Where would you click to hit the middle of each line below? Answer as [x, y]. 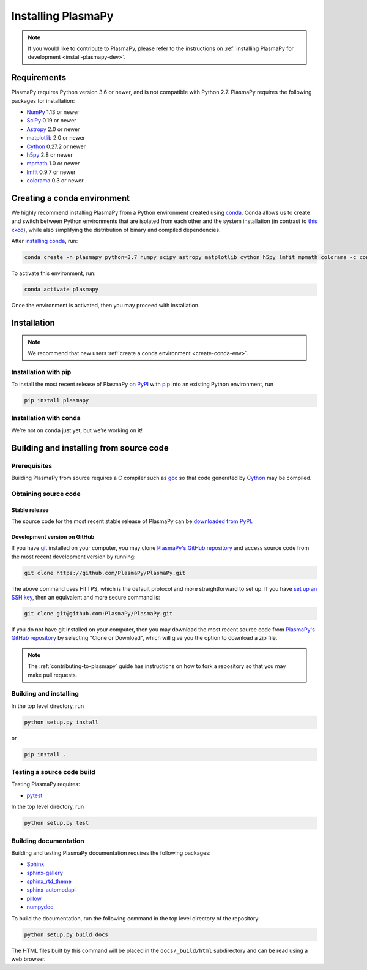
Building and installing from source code [90, 448]
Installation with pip [41, 372]
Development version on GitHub [53, 536]
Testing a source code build [53, 772]
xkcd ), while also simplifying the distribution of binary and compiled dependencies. [116, 230]
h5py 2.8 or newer [50, 155]
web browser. [28, 959]
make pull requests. [53, 675]
